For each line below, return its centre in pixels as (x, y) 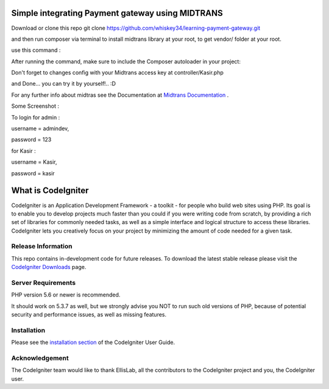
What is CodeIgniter (50, 191)
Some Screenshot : (35, 106)
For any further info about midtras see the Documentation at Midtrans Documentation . (120, 95)
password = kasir (33, 173)
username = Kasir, (34, 162)
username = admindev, (40, 128)
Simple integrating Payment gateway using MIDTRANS (117, 13)
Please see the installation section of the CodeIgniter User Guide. (93, 342)
